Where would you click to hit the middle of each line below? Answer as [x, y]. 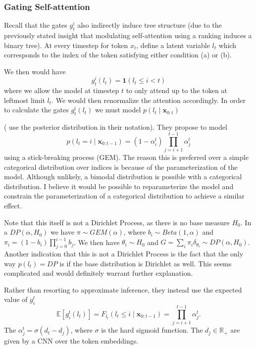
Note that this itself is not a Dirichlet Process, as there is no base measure [117, 222]
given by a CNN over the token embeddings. [71, 341]
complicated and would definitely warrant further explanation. [99, 273]
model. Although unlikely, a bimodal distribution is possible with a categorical [123, 176]
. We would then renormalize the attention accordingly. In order [149, 100]
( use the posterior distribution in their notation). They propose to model [116, 127]
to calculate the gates [36, 110]
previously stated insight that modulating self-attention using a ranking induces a [128, 35]
